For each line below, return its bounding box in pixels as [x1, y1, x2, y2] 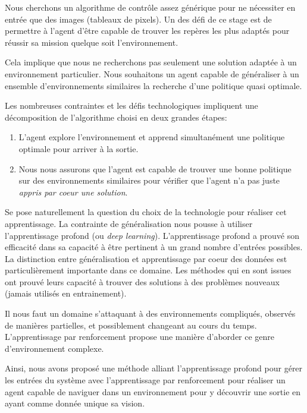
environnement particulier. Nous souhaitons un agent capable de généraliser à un [5, 67, 299, 80]
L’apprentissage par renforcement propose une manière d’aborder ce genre [5, 330, 275, 343]
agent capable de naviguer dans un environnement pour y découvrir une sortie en [5, 385, 301, 398]
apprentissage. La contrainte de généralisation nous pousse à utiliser [5, 217, 253, 229]
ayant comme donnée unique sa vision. [5, 397, 145, 409]
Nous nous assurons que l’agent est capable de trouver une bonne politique [18, 162, 292, 175]
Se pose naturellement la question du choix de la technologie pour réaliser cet [5, 206, 287, 218]
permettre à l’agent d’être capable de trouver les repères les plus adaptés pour [5, 24, 290, 37]
